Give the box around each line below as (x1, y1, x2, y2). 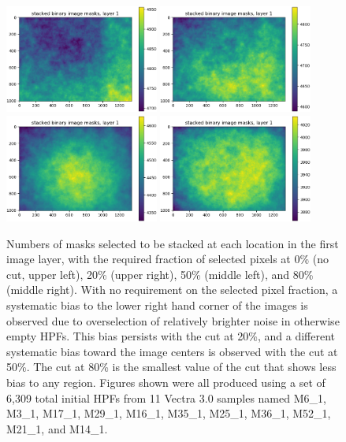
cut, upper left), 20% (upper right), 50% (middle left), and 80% (6, 266, 314, 282)
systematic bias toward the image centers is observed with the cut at (6, 343, 338, 359)
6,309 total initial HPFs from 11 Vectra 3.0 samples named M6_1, (6, 389, 326, 406)
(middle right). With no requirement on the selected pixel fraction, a (6, 281, 338, 298)
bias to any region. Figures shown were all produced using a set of (6, 373, 326, 390)
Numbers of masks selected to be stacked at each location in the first (6, 235, 339, 251)
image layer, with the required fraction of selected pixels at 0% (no (6, 251, 329, 267)
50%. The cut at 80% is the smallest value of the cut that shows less (6, 358, 337, 375)
